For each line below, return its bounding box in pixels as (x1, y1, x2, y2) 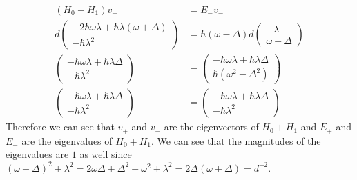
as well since (79, 147, 132, 161)
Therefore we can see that (6, 119, 115, 134)
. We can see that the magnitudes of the (151, 133, 321, 148)
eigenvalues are (6, 147, 69, 161)
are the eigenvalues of (21, 133, 113, 148)
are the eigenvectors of (164, 119, 259, 134)
